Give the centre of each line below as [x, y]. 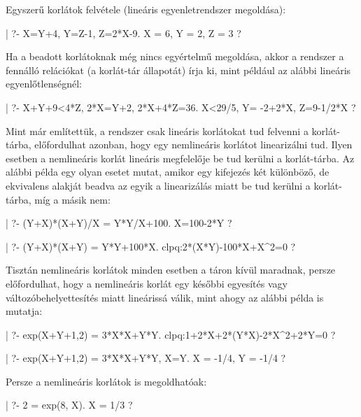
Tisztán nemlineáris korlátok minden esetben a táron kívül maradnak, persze [171, 270]
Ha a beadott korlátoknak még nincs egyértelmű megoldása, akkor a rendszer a [175, 56]
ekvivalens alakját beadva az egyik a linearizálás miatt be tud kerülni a [158, 185]
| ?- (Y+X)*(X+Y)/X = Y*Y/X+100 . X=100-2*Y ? [119, 223]
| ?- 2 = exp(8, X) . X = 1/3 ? [69, 405]
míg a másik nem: [72, 199]
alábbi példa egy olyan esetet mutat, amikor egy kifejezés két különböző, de [168, 172]
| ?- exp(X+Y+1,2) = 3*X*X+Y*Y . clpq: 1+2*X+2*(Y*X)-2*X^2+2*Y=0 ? [171, 334]
